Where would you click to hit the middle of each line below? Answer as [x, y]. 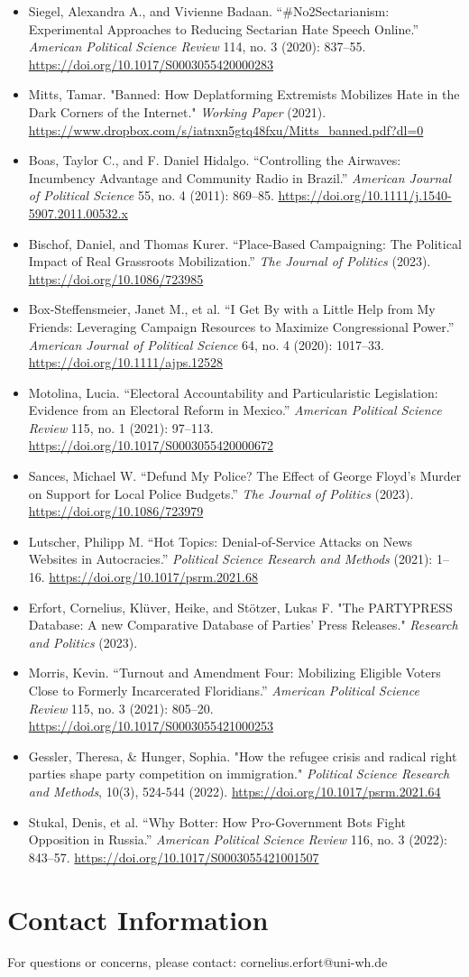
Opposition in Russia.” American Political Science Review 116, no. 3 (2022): [238, 839]
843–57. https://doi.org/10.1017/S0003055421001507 [174, 857]
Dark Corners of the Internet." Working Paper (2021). [177, 111]
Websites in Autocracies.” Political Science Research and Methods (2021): [230, 559]
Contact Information [138, 919]
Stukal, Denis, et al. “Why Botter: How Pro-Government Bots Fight [217, 821]
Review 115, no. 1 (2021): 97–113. [121, 427]
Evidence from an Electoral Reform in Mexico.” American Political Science [235, 410]
